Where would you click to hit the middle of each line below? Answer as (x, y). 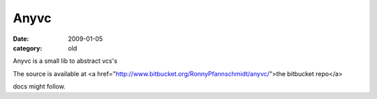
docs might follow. (39, 87)
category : (28, 48)
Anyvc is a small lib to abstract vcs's (65, 61)
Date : (21, 39)
